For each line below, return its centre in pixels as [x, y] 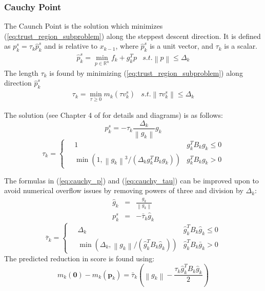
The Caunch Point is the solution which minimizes [84, 26]
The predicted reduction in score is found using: [79, 258]
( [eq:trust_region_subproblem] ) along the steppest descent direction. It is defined [132, 36]
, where [127, 46]
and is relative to [71, 46]
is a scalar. [241, 46]
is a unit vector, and [181, 46]
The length [21, 72]
